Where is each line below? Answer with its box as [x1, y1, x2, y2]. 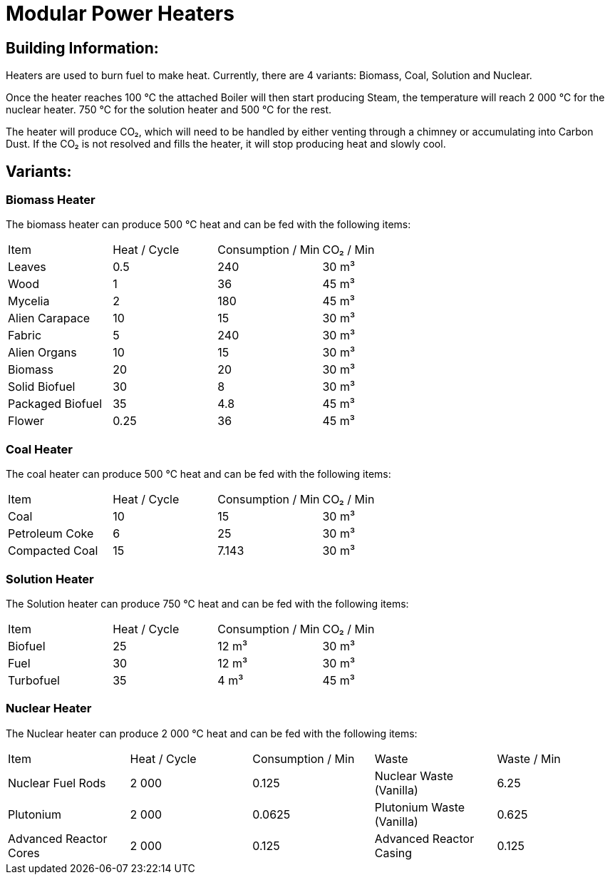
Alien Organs [8, 345, 77, 360]
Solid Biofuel [8, 379, 76, 394]
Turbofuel [8, 672, 60, 687]
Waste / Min [497, 751, 561, 766]
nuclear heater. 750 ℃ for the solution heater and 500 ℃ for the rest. [6, 103, 332, 116]
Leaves [8, 260, 46, 275]
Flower [8, 414, 44, 429]
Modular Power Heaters [6, 1, 234, 26]
